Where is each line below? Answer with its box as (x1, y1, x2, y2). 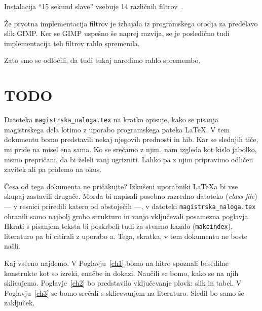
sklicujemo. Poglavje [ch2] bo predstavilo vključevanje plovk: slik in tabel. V (4, 278, 242, 288)
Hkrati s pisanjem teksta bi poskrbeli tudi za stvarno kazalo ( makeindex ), (4, 221, 233, 231)
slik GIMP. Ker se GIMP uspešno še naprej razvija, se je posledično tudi (4, 28, 230, 39)
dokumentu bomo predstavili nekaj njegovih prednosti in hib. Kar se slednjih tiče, (4, 134, 258, 145)
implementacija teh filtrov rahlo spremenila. (4, 38, 140, 48)
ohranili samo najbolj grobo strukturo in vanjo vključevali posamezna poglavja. (4, 211, 250, 221)
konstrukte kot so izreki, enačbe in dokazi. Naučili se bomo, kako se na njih (4, 267, 239, 278)
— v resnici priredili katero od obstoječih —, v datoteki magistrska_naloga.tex (4, 200, 256, 211)
